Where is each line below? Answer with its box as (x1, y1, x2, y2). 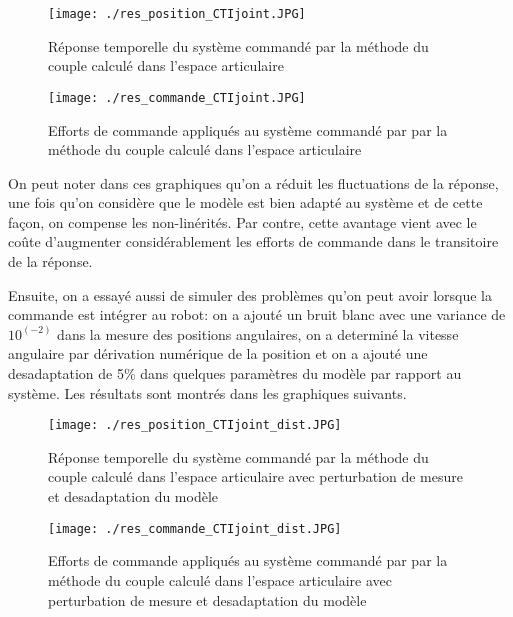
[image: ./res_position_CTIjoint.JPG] (48, 7, 306, 21)
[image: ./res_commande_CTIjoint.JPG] (48, 90, 306, 105)
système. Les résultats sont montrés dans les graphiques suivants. (8, 382, 407, 403)
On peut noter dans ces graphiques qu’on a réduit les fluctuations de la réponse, (8, 172, 499, 193)
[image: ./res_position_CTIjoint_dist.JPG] (48, 418, 342, 433)
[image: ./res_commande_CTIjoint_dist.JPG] (48, 521, 342, 536)
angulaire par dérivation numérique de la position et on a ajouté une (8, 343, 428, 364)
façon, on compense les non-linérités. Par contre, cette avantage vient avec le (8, 211, 477, 232)
